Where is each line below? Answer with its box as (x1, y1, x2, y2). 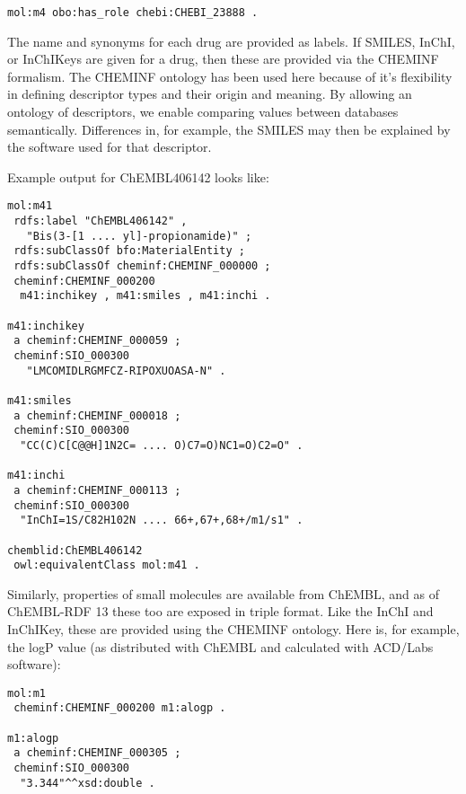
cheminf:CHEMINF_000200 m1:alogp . (13, 701, 226, 715)
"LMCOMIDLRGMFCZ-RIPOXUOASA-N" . (26, 364, 226, 377)
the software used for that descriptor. (7, 137, 212, 156)
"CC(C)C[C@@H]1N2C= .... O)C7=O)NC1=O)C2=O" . (20, 438, 303, 452)
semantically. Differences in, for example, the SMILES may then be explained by (7, 119, 451, 138)
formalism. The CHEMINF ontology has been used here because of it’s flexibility (7, 66, 453, 85)
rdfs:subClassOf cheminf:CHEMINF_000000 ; (13, 260, 271, 273)
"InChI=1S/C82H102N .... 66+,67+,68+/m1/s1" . (20, 514, 303, 527)
